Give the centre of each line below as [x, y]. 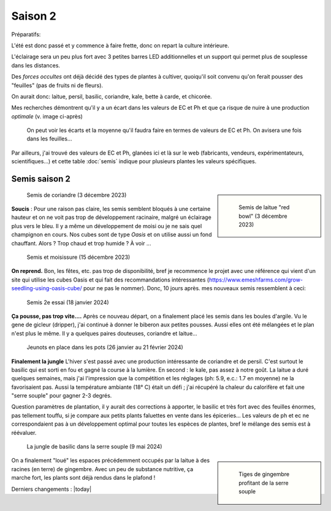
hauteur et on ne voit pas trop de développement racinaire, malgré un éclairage [111, 217]
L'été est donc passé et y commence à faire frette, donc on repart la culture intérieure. [120, 45]
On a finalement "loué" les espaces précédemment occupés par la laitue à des [111, 461]
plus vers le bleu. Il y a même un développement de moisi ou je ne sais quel [107, 226]
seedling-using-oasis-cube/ [47, 288]
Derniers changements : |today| [51, 489]
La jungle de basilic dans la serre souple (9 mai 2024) [94, 447]
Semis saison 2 [41, 179]
